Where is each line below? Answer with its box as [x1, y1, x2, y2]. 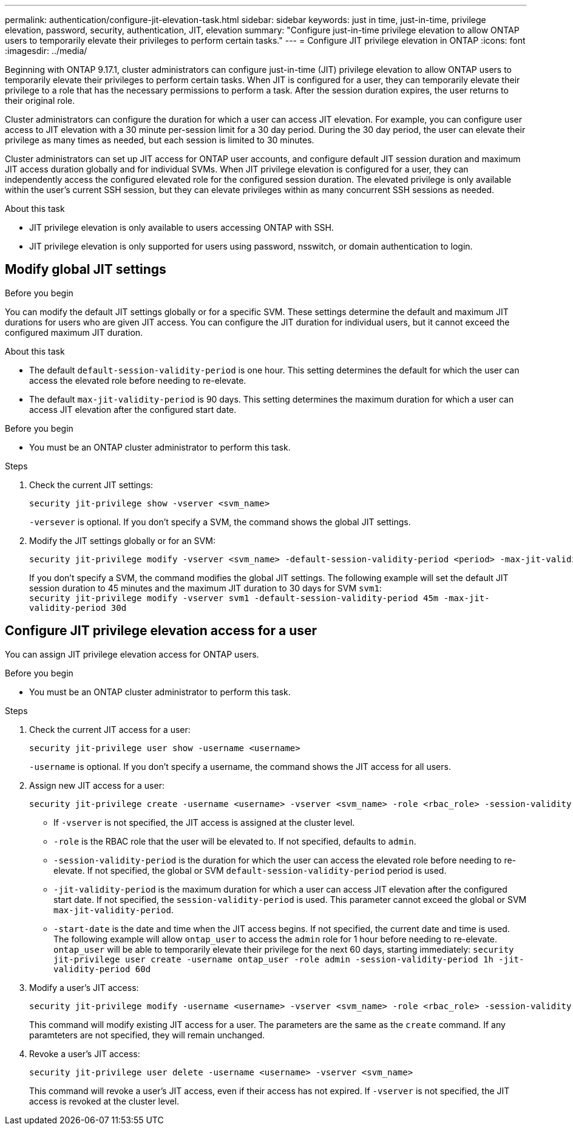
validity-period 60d [53, 964, 151, 974]
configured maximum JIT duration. [5, 327, 143, 338]
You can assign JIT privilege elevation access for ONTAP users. [5, 648, 259, 659]
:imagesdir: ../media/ [5, 46, 87, 56]
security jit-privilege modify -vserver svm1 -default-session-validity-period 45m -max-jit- [29, 593, 490, 603]
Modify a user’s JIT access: [29, 982, 139, 993]
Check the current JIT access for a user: [29, 724, 191, 735]
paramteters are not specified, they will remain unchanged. [29, 1029, 265, 1040]
